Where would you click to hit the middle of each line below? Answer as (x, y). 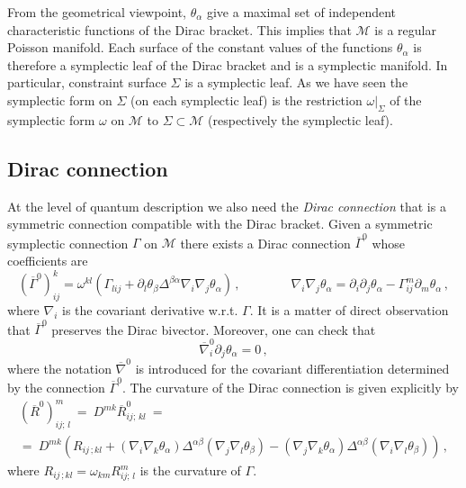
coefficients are (48, 261)
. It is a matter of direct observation (349, 309)
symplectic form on (60, 99)
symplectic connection (68, 243)
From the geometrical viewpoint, (97, 12)
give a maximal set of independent (301, 12)
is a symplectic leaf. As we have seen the (296, 82)
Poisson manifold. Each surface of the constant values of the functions (200, 47)
